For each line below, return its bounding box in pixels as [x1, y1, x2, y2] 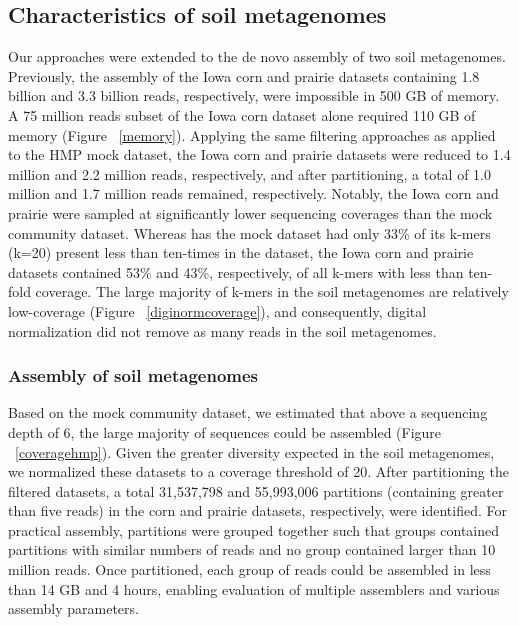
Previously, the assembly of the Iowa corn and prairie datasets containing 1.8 [8, 65, 480, 86]
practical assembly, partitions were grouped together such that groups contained [8, 519, 500, 540]
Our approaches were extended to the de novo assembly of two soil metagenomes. [8, 46, 506, 67]
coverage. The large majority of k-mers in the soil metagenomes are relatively [35, 281, 509, 302]
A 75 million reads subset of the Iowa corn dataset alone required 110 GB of [8, 104, 476, 125]
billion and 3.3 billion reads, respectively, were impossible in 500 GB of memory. [8, 85, 500, 106]
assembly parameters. [8, 598, 139, 619]
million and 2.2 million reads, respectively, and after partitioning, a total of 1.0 [8, 163, 491, 184]
